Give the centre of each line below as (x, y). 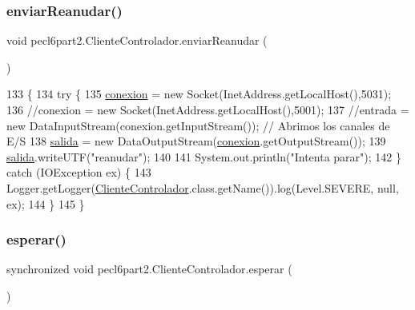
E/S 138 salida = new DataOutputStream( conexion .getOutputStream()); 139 (196, 141)
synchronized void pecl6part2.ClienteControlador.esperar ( (149, 269)
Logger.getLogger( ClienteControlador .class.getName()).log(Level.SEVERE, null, (203, 187)
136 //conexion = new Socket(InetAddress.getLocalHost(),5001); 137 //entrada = (208, 109)
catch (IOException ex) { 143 (79, 172)
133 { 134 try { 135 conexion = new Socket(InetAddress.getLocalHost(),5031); (199, 94)
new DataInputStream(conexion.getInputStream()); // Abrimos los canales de (198, 125)
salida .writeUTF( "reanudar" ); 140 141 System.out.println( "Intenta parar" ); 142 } (204, 156)
